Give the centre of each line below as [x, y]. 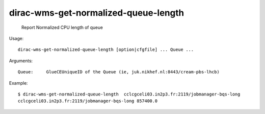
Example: [18, 83]
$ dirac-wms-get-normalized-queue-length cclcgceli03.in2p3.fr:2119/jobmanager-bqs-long [129, 94]
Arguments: [21, 61]
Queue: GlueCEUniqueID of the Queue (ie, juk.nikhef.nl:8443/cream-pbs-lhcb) [119, 72]
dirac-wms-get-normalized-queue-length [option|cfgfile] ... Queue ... [106, 50]
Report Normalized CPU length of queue [62, 27]
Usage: [16, 38]
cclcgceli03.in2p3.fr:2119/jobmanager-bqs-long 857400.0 [88, 101]
